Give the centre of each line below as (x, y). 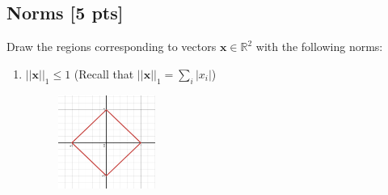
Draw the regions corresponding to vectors (112, 47)
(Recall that (104, 73)
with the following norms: (319, 47)
